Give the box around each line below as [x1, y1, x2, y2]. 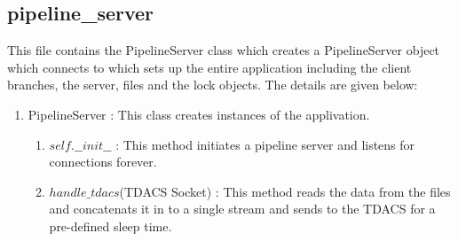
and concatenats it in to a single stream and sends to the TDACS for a [49, 199, 436, 218]
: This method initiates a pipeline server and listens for [115, 135, 415, 153]
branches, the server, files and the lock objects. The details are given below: [7, 75, 418, 94]
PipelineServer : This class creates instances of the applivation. [28, 105, 370, 123]
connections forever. [49, 152, 157, 171]
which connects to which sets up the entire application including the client [7, 58, 412, 76]
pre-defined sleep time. [49, 216, 172, 235]
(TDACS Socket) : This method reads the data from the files [119, 182, 451, 200]
